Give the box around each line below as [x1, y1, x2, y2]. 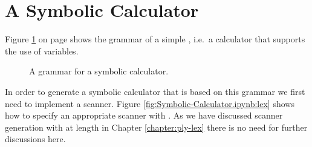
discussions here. [5, 132, 66, 145]
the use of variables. [5, 44, 79, 57]
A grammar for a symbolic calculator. [29, 65, 169, 77]
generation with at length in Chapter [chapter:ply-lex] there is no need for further [5, 120, 308, 133]
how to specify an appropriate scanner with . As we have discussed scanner [5, 109, 283, 122]
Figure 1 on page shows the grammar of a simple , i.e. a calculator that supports [5, 33, 305, 45]
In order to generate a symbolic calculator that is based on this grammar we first [5, 85, 305, 97]
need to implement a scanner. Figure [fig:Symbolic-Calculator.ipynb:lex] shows [5, 97, 294, 109]
